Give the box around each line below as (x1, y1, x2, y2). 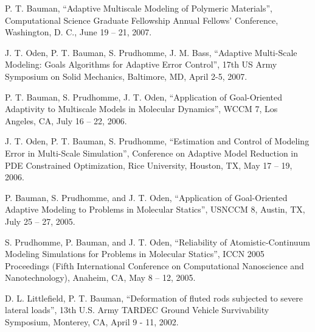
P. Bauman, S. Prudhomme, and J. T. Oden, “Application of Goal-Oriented (5, 191, 288, 203)
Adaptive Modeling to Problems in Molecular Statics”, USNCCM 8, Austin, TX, (5, 203, 305, 216)
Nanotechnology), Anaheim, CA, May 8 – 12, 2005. (5, 271, 196, 284)
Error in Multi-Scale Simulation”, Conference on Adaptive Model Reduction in (5, 146, 299, 159)
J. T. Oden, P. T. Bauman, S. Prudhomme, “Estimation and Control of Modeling (5, 135, 310, 147)
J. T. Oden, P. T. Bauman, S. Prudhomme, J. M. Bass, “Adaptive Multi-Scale (5, 46, 297, 58)
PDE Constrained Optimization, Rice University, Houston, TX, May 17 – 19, (5, 158, 292, 171)
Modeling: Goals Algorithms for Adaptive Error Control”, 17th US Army (5, 58, 277, 71)
